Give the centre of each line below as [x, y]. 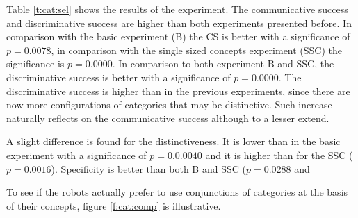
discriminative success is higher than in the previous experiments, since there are [178, 91]
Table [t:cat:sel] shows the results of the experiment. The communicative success [177, 9]
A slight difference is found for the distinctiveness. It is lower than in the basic [173, 141]
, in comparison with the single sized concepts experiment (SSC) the [197, 50]
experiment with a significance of [76, 154]
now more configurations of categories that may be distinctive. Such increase [169, 104]
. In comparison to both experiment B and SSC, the [223, 64]
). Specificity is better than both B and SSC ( [148, 168]
